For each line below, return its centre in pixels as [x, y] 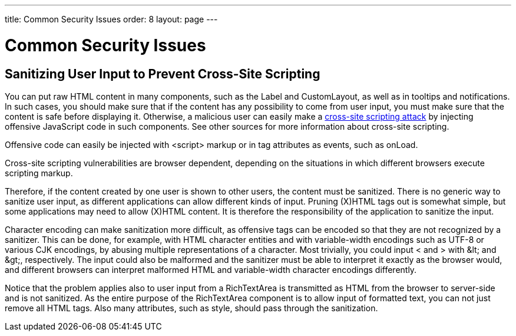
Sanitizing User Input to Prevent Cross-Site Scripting [163, 74]
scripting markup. [39, 173]
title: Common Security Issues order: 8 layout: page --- [111, 19]
